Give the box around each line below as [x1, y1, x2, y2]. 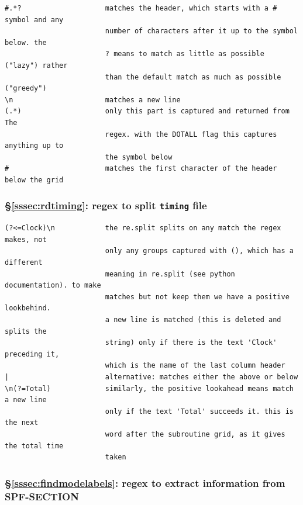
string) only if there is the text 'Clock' [105, 338, 277, 347]
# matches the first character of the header [5, 164, 277, 173]
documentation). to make [5, 281, 101, 290]
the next [5, 418, 39, 427]
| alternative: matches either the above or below [5, 373, 298, 381]
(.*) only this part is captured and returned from [5, 107, 290, 116]
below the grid [5, 175, 64, 184]
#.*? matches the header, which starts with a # [5, 4, 277, 12]
